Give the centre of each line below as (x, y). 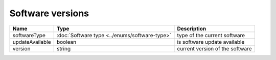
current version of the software (215, 48)
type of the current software (211, 35)
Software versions (49, 13)
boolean (66, 42)
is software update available (211, 42)
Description (192, 28)
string (64, 48)
